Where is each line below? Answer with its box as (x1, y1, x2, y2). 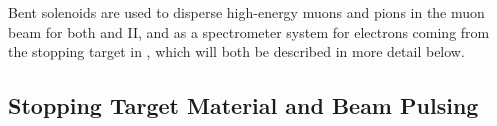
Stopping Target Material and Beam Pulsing (8, 90, 479, 121)
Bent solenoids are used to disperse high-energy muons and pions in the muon (8, 2, 485, 22)
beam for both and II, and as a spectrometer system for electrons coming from (8, 21, 490, 42)
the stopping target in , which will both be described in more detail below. (8, 41, 465, 62)
